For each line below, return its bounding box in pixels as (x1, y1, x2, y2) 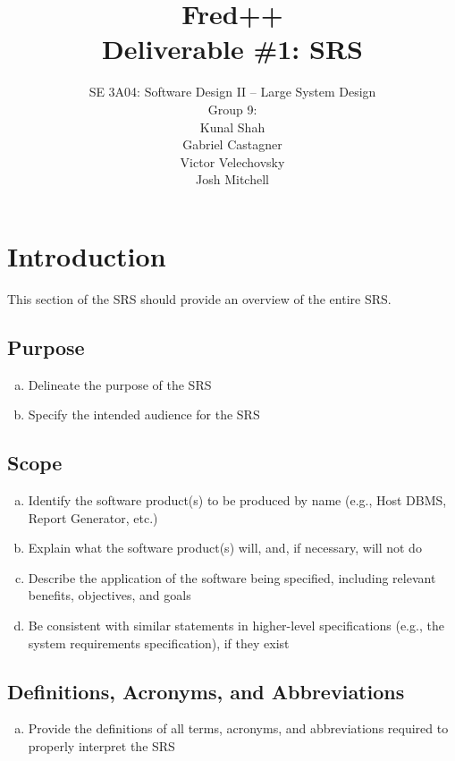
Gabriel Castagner (182, 135, 282, 154)
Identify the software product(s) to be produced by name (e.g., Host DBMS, (28, 491, 447, 509)
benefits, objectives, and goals (28, 586, 191, 605)
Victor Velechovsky (180, 152, 285, 171)
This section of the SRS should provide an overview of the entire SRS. (7, 289, 392, 308)
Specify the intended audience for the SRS (28, 405, 260, 424)
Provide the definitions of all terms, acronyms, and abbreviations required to (28, 719, 449, 738)
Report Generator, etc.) (28, 508, 158, 527)
